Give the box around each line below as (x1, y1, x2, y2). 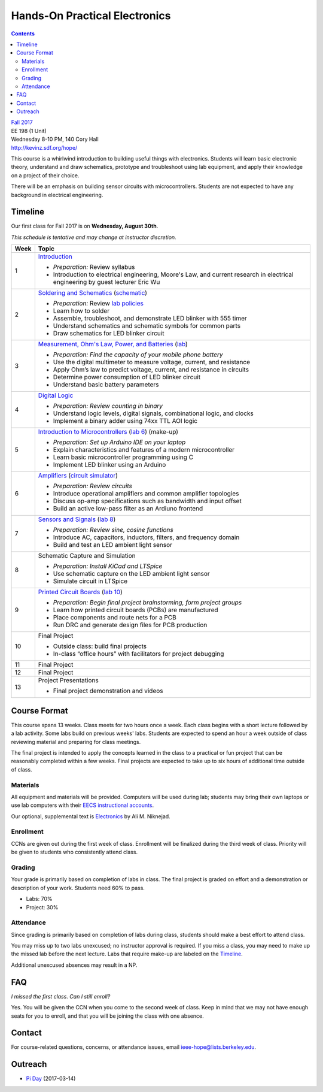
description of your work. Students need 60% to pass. (11, 884, 145, 891)
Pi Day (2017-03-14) (26, 1075, 76, 1082)
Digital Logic (38, 391, 74, 400)
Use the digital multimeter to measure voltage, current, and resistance (53, 358, 251, 367)
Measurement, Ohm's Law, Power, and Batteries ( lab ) (38, 340, 188, 349)
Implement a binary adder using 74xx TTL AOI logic (53, 417, 197, 425)
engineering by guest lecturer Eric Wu (53, 278, 160, 286)
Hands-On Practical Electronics (11, 9, 171, 22)
